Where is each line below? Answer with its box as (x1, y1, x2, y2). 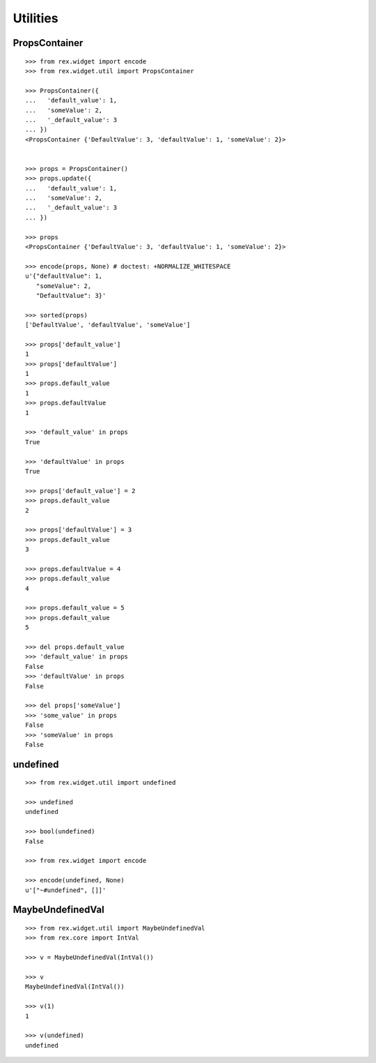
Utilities (13, 10, 58, 26)
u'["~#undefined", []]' (25, 886, 107, 894)
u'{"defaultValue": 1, (25, 272, 103, 280)
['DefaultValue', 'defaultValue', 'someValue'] (25, 321, 191, 329)
